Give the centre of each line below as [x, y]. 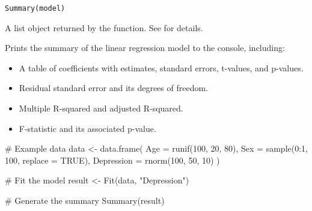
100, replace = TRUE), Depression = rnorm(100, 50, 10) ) [112, 160]
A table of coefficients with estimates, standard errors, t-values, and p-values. [161, 67]
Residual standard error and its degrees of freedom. [113, 88]
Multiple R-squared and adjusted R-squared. [101, 108]
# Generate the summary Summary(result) [85, 200]
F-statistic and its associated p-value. [87, 128]
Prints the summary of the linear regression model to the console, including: [145, 48]
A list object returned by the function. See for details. [104, 27]
